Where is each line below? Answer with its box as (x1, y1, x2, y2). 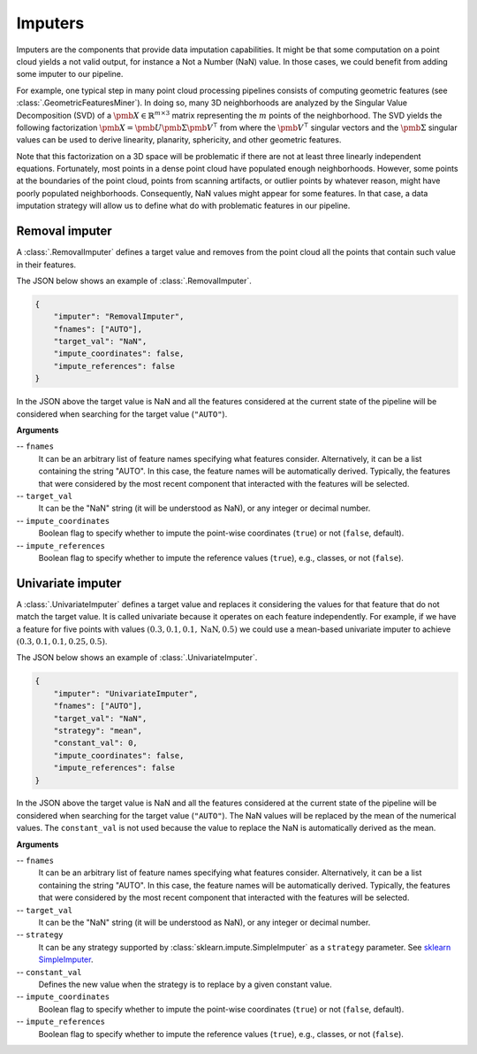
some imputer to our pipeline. (16, 69, 124, 80)
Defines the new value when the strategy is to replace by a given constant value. (38, 979, 333, 989)
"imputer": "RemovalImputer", (53, 312, 185, 322)
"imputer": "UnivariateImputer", (53, 689, 199, 698)
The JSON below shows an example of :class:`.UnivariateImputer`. (16, 652, 258, 663)
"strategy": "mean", (53, 726, 143, 735)
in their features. (16, 259, 77, 270)
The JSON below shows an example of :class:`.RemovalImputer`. (16, 275, 252, 286)
